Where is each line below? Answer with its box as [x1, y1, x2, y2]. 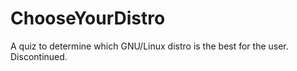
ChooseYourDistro [10, 7, 166, 30]
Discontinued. [10, 50, 68, 62]
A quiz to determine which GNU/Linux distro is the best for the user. [10, 40, 289, 52]
